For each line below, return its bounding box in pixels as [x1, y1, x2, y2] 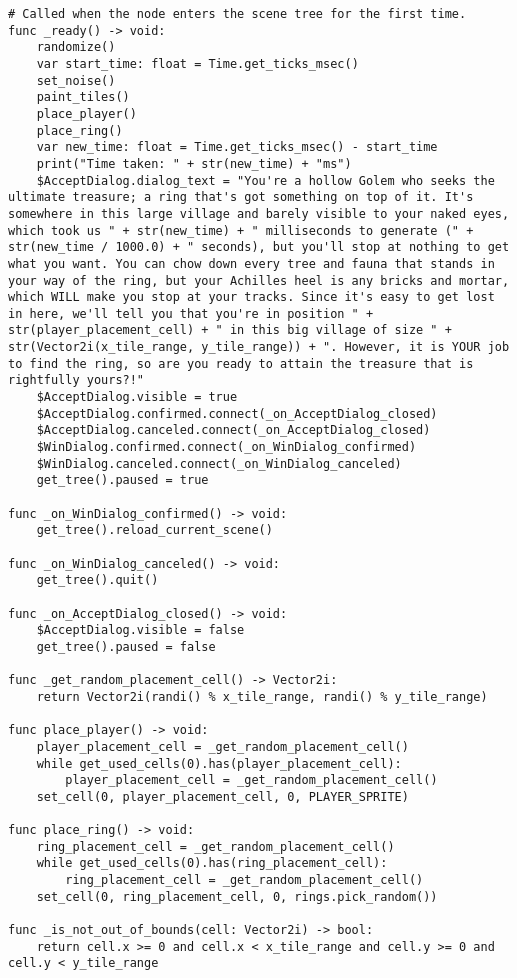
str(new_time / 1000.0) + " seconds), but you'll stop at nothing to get [8, 240, 510, 255]
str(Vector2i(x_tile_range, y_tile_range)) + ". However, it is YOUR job [8, 340, 510, 355]
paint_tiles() [36, 90, 130, 105]
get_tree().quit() [36, 573, 159, 588]
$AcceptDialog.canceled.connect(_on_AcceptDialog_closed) [36, 423, 431, 438]
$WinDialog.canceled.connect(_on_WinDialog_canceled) [36, 456, 402, 471]
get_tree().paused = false [36, 639, 216, 654]
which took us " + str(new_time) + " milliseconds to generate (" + [8, 223, 474, 238]
